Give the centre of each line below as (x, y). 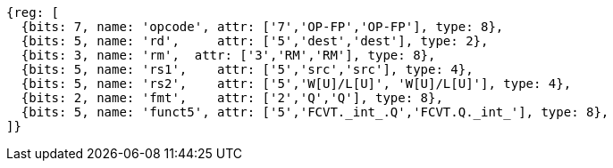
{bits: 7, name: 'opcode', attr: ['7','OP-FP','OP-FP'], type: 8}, (262, 27)
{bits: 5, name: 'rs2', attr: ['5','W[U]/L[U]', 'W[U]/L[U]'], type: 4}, (296, 84)
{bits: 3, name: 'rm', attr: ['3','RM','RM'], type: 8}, (228, 55)
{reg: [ (33, 12)
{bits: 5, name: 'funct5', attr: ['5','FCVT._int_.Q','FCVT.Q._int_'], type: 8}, (315, 112)
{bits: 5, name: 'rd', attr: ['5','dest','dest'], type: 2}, (255, 41)
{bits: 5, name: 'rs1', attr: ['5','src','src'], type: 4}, (247, 69)
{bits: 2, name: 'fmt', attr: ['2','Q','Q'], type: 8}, (232, 98)
